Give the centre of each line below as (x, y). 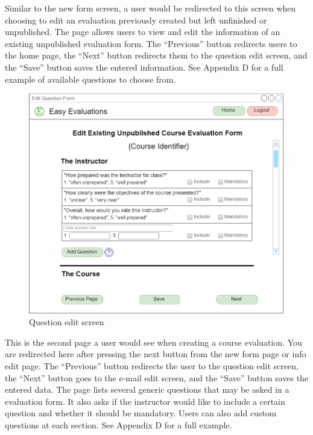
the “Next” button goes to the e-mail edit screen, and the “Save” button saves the (157, 377)
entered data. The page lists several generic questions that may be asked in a (147, 389)
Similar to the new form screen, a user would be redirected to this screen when (150, 8)
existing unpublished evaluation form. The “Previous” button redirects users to (151, 43)
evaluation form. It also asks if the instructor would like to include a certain (145, 401)
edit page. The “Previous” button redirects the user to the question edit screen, (152, 365)
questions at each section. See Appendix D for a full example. (119, 424)
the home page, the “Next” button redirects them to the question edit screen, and (156, 55)
